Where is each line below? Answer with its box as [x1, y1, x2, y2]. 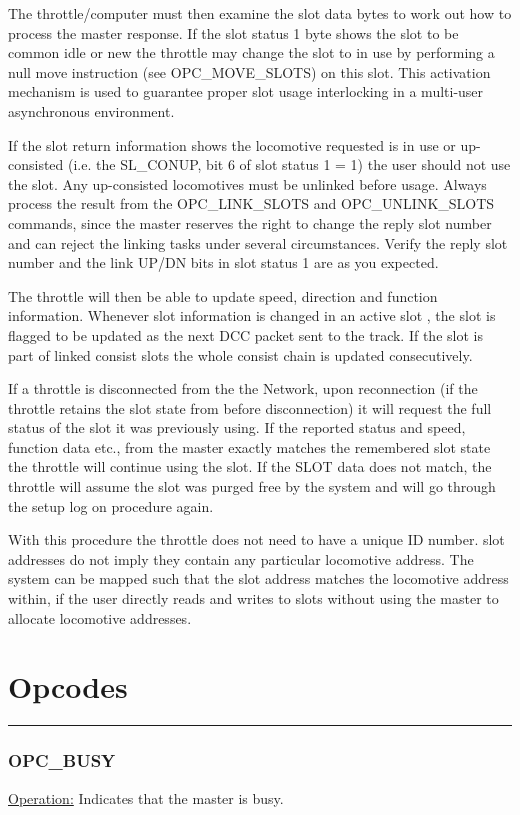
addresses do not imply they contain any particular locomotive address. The [8, 548, 474, 569]
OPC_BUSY [8, 748, 116, 773]
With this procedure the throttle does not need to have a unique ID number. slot [8, 529, 505, 550]
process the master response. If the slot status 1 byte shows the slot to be [8, 22, 459, 43]
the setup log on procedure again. [8, 495, 214, 516]
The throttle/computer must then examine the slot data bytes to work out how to [8, 3, 512, 23]
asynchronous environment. [8, 100, 175, 121]
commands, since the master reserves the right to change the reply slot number [8, 212, 492, 233]
